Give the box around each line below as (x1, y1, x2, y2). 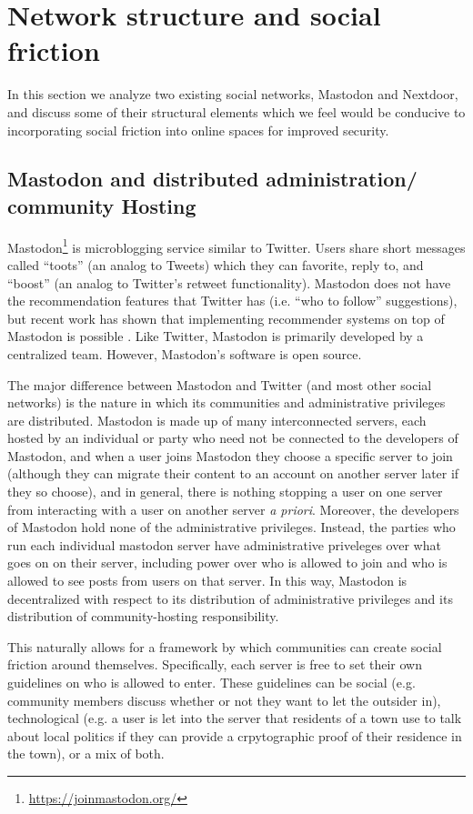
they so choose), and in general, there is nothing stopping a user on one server (7, 482, 443, 501)
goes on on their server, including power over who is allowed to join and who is (7, 553, 448, 572)
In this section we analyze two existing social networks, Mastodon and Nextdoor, (7, 85, 458, 104)
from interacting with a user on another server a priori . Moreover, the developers (7, 499, 459, 518)
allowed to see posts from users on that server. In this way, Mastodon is (7, 571, 408, 590)
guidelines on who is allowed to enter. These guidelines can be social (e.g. (7, 673, 416, 691)
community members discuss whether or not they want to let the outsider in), (7, 690, 441, 709)
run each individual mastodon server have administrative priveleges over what (7, 535, 441, 554)
